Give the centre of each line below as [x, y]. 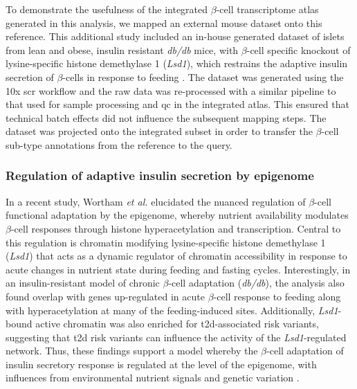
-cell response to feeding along [277, 296]
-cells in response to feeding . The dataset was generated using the [203, 76]
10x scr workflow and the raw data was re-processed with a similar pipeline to [171, 90]
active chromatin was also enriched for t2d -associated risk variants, [177, 324]
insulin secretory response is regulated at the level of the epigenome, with [161, 364]
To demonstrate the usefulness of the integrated [107, 9]
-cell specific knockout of [299, 49]
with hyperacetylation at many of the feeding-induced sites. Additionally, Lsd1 [172, 310]
